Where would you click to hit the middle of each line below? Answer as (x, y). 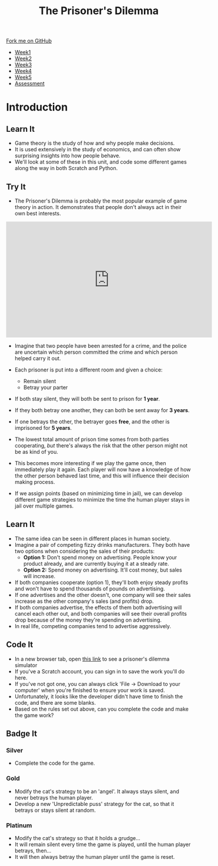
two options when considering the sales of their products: (84, 551)
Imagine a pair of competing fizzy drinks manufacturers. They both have (102, 545)
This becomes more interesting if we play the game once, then (90, 463)
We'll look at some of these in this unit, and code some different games (100, 162)
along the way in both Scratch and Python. (66, 168)
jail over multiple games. (44, 506)
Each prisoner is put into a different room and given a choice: (88, 370)
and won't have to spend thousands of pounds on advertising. (90, 588)
